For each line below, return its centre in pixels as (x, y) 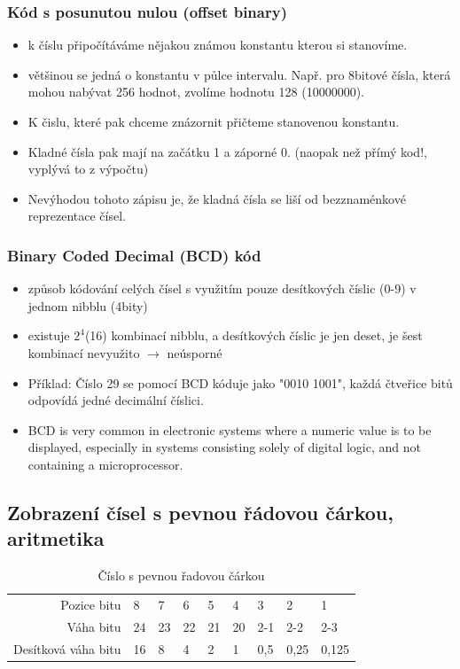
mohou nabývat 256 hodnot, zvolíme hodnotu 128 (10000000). (196, 92)
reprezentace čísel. (77, 216)
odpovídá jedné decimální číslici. (116, 400)
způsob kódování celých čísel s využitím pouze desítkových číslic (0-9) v (222, 288)
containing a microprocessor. (105, 464)
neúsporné (195, 352)
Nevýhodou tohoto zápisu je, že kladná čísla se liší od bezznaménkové (217, 198)
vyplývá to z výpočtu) (88, 169)
